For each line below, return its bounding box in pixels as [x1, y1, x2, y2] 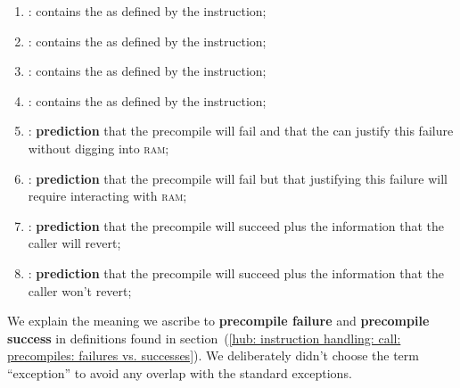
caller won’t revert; [28, 281, 132, 300]
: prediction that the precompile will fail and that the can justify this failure [28, 121, 454, 140]
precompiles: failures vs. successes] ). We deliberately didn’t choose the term [7, 346, 419, 365]
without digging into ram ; [28, 138, 169, 157]
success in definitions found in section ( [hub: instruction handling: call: [7, 328, 401, 347]
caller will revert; [28, 234, 121, 252]
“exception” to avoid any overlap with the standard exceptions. [7, 363, 352, 382]
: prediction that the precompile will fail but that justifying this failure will [28, 169, 448, 187]
